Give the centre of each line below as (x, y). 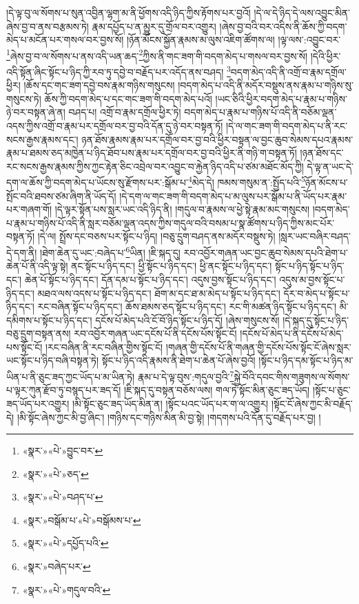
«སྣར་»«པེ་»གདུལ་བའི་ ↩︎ (66, 589)
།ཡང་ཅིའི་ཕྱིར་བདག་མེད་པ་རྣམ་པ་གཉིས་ (281, 98)
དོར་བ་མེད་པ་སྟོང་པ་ (317, 293)
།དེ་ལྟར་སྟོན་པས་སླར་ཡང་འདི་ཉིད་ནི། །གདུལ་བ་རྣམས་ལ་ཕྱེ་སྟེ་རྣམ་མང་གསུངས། (182, 209)
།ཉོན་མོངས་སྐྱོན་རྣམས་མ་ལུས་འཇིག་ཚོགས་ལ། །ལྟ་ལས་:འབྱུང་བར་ (234, 40)
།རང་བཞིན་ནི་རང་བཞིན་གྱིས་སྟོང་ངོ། (104, 346)
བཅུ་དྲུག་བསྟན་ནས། (39, 333)
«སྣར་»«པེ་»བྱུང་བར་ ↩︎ (63, 451)
